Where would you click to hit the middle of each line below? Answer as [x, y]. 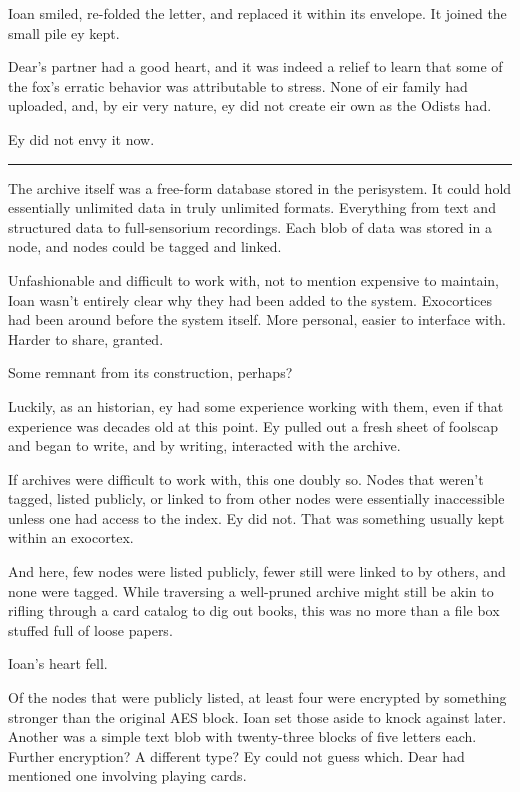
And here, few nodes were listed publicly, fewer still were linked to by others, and [257, 571]
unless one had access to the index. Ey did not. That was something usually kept [256, 517]
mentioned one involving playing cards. [127, 775]
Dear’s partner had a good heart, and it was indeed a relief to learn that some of [255, 66]
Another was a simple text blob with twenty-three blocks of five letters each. [242, 736]
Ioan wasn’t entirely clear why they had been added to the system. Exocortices [250, 299]
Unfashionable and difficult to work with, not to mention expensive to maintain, [254, 279]
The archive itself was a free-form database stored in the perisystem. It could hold [260, 187]
